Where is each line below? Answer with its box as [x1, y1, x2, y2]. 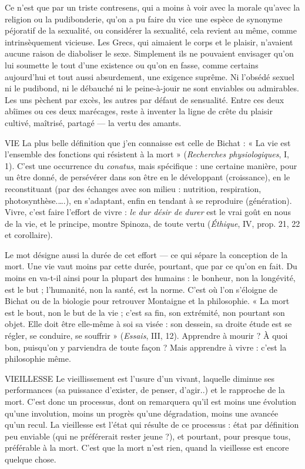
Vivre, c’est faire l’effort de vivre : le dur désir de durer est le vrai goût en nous [5, 206, 291, 218]
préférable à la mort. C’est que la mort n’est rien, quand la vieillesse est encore [5, 441, 289, 454]
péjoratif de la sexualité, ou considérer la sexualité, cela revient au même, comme [5, 24, 297, 37]
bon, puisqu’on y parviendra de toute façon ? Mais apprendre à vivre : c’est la [5, 341, 287, 353]
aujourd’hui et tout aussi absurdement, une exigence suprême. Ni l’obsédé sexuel [5, 70, 294, 82]
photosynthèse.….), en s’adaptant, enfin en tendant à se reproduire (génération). [5, 194, 292, 206]
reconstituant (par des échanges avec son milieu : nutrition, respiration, [5, 182, 262, 194]
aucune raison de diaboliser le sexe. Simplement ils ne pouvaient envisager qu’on [5, 47, 294, 60]
